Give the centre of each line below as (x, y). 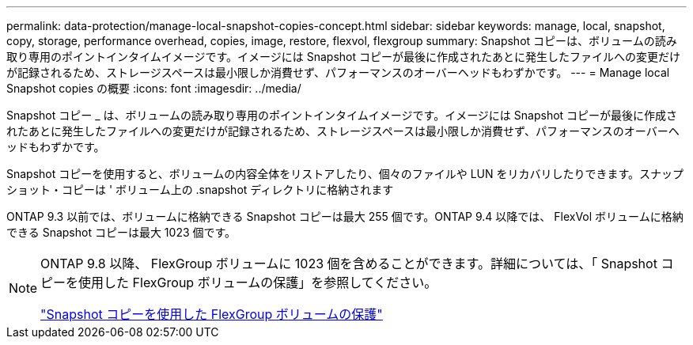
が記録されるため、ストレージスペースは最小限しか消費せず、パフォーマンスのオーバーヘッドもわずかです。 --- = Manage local (338, 72)
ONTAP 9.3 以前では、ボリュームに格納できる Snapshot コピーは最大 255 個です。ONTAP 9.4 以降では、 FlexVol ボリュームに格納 (345, 216)
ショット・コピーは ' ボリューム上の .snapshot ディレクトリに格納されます (200, 190)
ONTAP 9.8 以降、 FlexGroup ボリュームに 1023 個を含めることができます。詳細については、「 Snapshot (349, 263)
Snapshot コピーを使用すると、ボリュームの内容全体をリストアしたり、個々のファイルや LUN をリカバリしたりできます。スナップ (345, 174)
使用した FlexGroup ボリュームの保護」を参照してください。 (258, 282)
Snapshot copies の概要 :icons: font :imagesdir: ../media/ (154, 88)
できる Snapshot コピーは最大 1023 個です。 (121, 232)
